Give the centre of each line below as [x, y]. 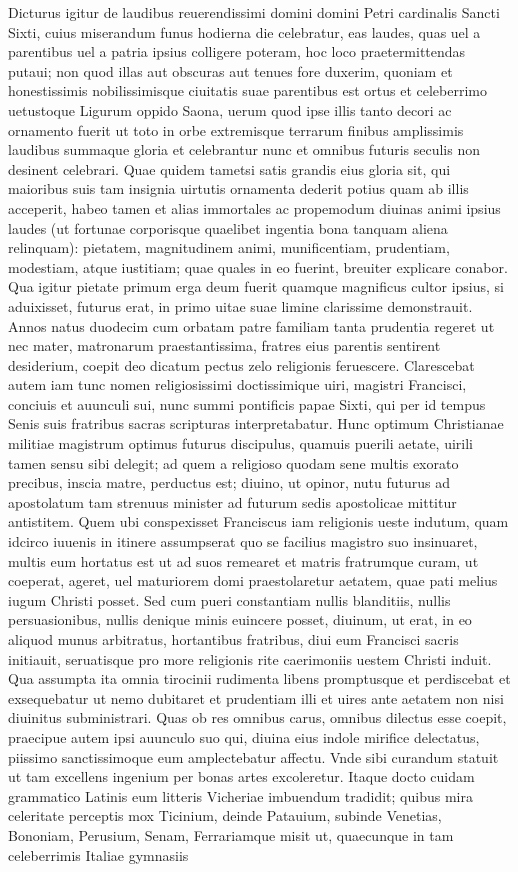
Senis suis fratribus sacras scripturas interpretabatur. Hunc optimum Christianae [256, 423]
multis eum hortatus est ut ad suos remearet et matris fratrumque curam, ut [243, 560]
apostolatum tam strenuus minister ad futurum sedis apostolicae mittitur [232, 501]
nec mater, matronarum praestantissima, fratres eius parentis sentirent [224, 345]
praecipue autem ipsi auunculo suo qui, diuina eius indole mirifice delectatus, [244, 736]
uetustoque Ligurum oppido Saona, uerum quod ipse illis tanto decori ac [230, 109]
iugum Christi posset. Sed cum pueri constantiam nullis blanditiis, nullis [229, 599]
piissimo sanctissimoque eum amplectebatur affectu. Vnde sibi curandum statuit [253, 756]
